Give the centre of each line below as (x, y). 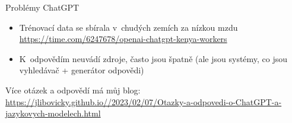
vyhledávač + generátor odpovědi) (82, 70)
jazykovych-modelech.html (53, 113)
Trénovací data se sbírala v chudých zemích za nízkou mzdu (128, 27)
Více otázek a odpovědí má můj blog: (73, 90)
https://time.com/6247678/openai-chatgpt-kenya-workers (123, 39)
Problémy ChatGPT (42, 7)
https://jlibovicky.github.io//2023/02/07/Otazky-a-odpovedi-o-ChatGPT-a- (144, 101)
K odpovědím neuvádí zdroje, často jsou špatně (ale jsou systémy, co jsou (153, 58)
